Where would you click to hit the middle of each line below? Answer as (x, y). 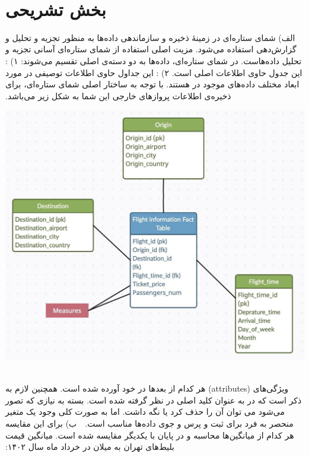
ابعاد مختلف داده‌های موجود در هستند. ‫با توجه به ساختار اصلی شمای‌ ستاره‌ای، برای (152, 84)
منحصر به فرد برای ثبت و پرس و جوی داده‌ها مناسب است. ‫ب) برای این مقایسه (149, 423)
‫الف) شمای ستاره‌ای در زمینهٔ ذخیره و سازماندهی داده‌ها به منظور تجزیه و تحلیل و (150, 37)
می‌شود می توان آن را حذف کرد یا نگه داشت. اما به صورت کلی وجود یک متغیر (145, 412)
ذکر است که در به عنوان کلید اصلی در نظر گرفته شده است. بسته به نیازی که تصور (154, 400)
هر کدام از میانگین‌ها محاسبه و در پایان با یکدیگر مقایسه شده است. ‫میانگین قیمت (150, 435)
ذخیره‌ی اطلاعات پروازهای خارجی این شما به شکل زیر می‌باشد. (118, 95)
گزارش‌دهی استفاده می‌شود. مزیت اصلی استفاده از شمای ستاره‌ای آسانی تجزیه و (151, 49)
